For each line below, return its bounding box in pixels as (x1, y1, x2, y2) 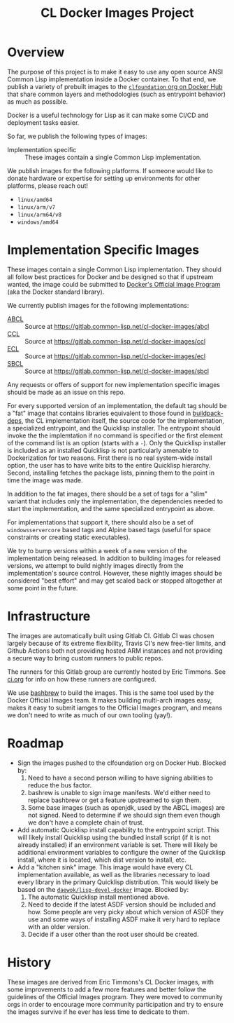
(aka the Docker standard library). (7, 287, 105, 296)
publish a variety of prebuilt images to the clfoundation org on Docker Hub (7, 82, 223, 90)
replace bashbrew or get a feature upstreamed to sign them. (27, 796, 202, 804)
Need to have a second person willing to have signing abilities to (27, 773, 213, 782)
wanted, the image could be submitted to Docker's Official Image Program (7, 280, 221, 288)
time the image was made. (7, 475, 84, 485)
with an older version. (27, 922, 91, 930)
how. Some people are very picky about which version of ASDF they (27, 907, 224, 916)
